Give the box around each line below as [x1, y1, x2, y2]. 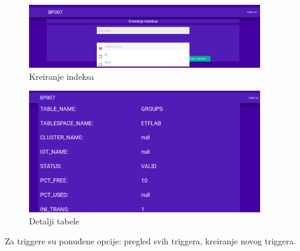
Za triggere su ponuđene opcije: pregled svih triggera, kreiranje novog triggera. [5, 235, 296, 247]
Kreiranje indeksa [29, 70, 94, 82]
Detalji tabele [29, 214, 80, 227]
